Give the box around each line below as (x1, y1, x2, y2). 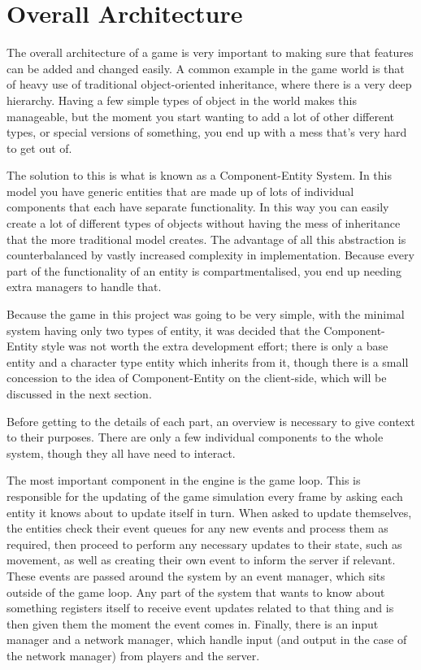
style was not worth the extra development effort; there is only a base (41, 337, 388, 355)
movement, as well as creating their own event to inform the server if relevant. (7, 551, 396, 568)
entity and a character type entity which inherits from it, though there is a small (7, 353, 409, 370)
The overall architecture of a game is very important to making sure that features (7, 44, 414, 61)
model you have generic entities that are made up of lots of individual (7, 182, 354, 199)
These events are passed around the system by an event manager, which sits (7, 567, 385, 584)
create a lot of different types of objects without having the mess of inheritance (7, 215, 401, 232)
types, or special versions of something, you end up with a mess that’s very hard (7, 124, 407, 141)
